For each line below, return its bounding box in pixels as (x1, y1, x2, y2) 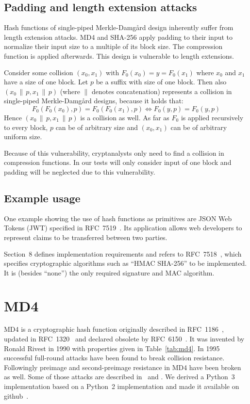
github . (4, 390, 29, 401)
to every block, (4, 122, 48, 132)
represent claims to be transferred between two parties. (4, 232, 167, 242)
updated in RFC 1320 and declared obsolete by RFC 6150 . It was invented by (4, 334, 245, 343)
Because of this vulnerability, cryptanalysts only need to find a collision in (4, 147, 224, 158)
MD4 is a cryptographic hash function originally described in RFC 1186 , (4, 324, 224, 334)
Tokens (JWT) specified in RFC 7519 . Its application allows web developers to (4, 223, 242, 233)
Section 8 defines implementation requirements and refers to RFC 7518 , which (4, 248, 242, 259)
